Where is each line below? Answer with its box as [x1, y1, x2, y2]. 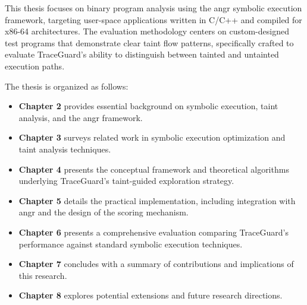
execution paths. [5, 59, 65, 72]
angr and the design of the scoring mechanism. [18, 206, 189, 218]
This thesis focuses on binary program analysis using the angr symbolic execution [5, 2, 302, 14]
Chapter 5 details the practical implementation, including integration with [18, 194, 296, 206]
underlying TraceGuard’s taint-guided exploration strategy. [18, 174, 234, 187]
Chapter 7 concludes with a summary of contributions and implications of [18, 258, 294, 270]
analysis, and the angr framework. [18, 111, 143, 123]
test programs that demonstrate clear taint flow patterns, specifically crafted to [5, 36, 294, 49]
